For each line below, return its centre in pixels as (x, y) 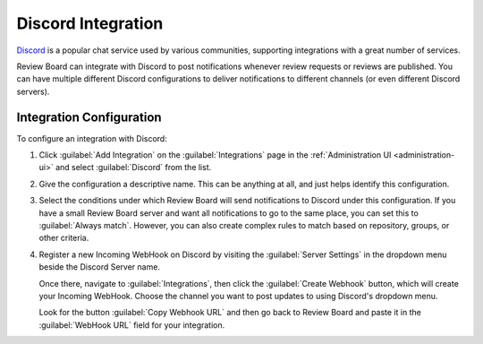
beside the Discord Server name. (100, 267)
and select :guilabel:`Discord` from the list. (133, 168)
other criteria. (64, 238)
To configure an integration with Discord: (92, 138)
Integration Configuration (89, 117)
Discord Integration (90, 23)
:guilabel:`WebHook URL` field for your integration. (132, 325)
